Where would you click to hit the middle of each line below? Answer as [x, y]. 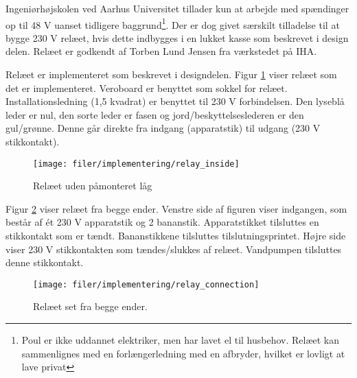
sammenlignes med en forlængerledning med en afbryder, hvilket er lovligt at [183, 353]
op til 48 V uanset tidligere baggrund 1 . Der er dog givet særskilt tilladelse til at [173, 23]
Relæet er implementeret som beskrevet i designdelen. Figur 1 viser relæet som [171, 74]
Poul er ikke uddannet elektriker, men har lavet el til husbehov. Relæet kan [181, 340]
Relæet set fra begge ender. [90, 306]
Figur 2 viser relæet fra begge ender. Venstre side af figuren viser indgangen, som [176, 208]
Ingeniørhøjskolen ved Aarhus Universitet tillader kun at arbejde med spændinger [177, 8]
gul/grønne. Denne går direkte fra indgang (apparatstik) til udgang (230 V [163, 128]
